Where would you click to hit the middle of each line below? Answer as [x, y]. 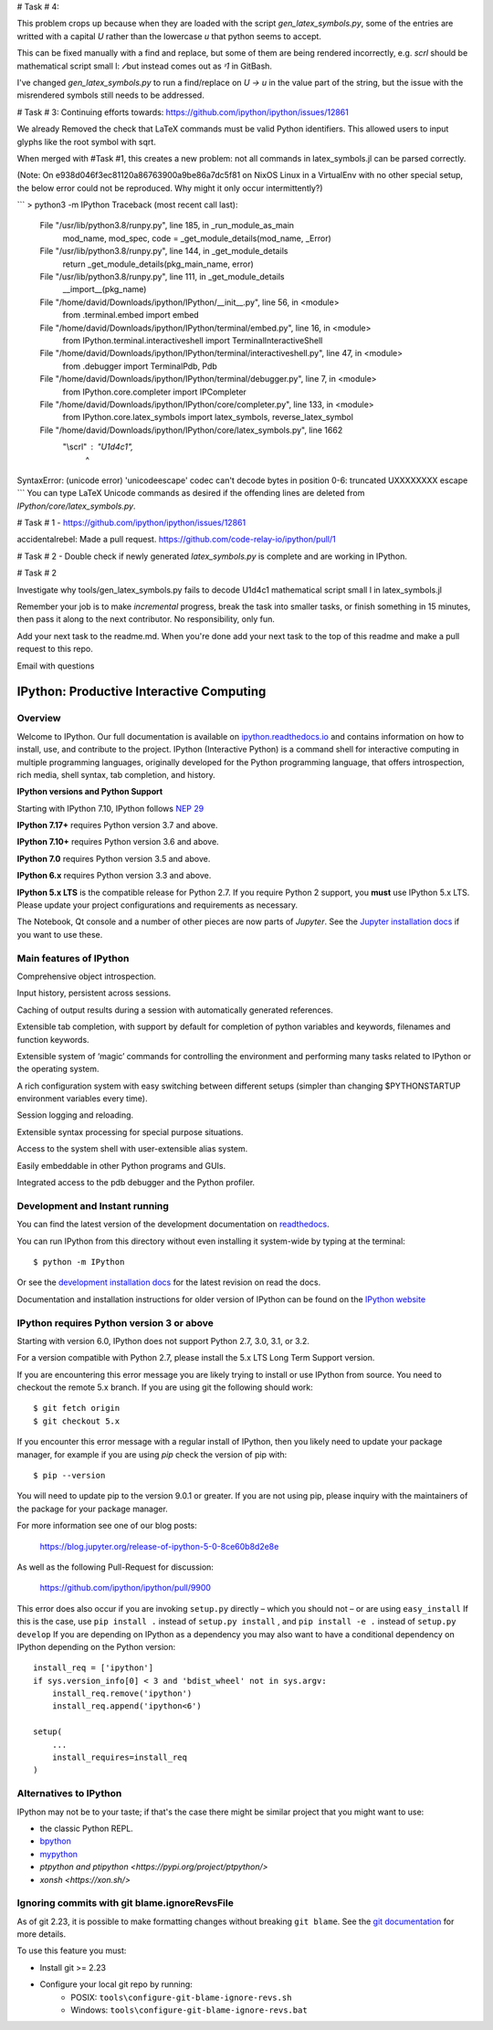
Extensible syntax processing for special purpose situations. [130, 1131]
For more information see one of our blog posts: [107, 1526]
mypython [58, 1854]
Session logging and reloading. [75, 1115]
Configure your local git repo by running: [116, 1984]
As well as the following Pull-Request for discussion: [115, 1567]
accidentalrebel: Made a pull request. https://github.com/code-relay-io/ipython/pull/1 [177, 540]
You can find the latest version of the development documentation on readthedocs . [173, 1225]
